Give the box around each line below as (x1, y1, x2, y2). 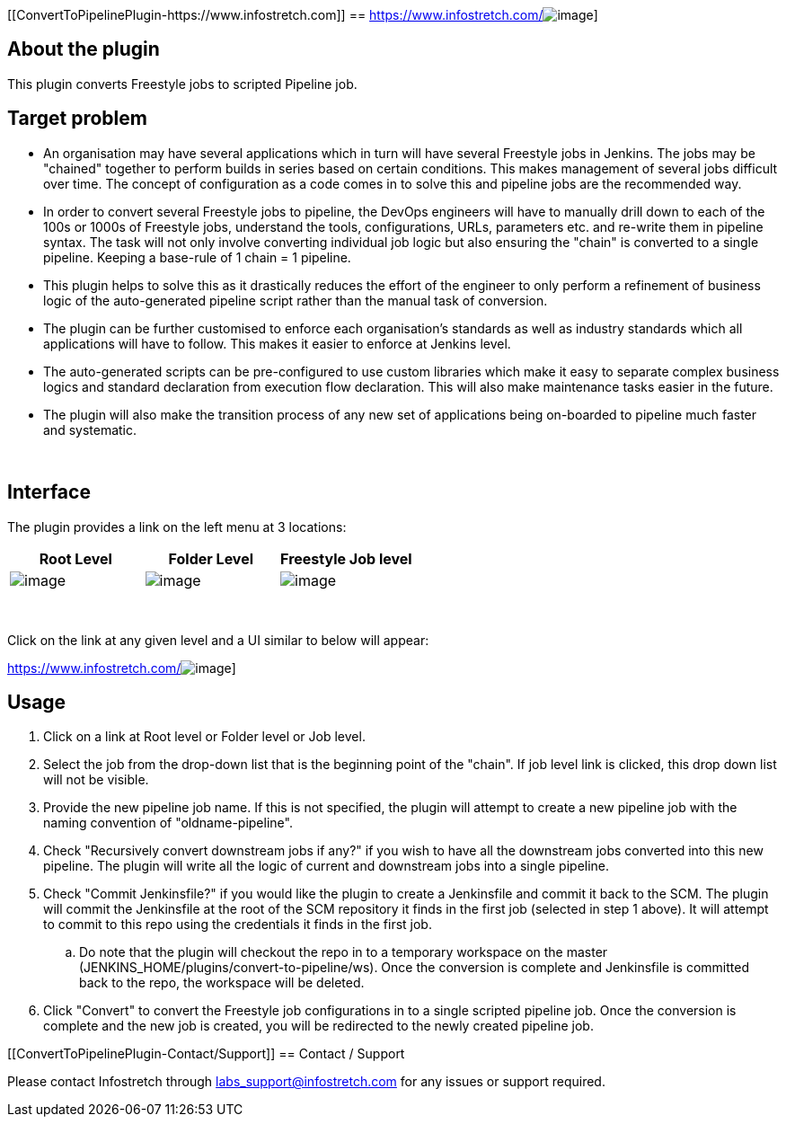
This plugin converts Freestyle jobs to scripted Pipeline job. (7, 75, 358, 92)
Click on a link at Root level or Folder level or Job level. (43, 729, 366, 745)
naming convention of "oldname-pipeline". (43, 815, 293, 831)
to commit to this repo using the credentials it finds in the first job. (43, 916, 432, 933)
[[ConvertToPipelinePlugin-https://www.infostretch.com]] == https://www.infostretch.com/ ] (7, 7, 598, 22)
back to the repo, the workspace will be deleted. (79, 975, 365, 991)
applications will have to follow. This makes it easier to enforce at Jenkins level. (43, 335, 511, 351)
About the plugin (7, 38, 160, 61)
